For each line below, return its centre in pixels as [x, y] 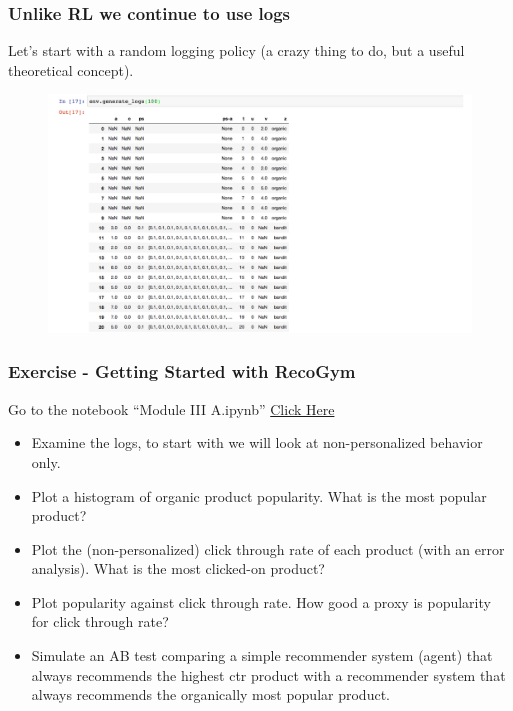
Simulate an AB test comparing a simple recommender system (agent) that [262, 655]
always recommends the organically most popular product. [210, 694]
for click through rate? [100, 621]
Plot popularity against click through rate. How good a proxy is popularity [261, 601]
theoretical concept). [71, 69]
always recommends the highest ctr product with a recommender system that [268, 674]
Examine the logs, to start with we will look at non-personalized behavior [257, 442]
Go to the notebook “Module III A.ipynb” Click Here [171, 408]
